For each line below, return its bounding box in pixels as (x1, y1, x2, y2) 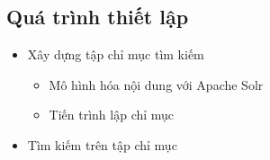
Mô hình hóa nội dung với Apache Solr (49, 75, 264, 93)
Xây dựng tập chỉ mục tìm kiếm (27, 45, 204, 64)
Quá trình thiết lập (6, 3, 189, 31)
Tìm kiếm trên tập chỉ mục (27, 135, 177, 154)
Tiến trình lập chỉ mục (49, 105, 175, 124)
